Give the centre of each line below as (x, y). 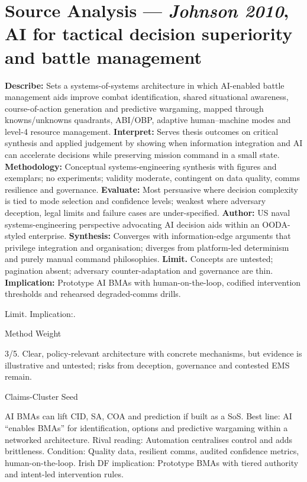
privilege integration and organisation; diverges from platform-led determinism (147, 247)
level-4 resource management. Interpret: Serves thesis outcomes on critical (142, 131)
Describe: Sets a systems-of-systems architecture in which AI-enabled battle (145, 85)
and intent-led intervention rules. (64, 474)
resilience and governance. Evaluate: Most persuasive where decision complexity (151, 189)
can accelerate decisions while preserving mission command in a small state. (142, 155)
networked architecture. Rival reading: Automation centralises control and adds (148, 439)
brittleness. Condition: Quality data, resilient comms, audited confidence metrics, (152, 451)
